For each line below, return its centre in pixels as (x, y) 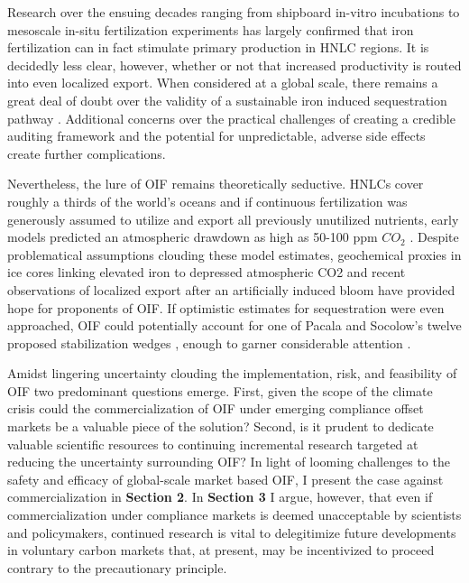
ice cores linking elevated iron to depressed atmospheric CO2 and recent (207, 272)
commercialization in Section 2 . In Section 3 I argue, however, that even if (220, 497)
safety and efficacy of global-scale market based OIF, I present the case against (225, 479)
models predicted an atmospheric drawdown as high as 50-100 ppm (193, 237)
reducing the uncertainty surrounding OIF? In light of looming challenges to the (229, 462)
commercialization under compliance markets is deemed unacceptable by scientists (234, 515)
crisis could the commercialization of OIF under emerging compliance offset (216, 408)
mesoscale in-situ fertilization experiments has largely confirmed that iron (211, 29)
